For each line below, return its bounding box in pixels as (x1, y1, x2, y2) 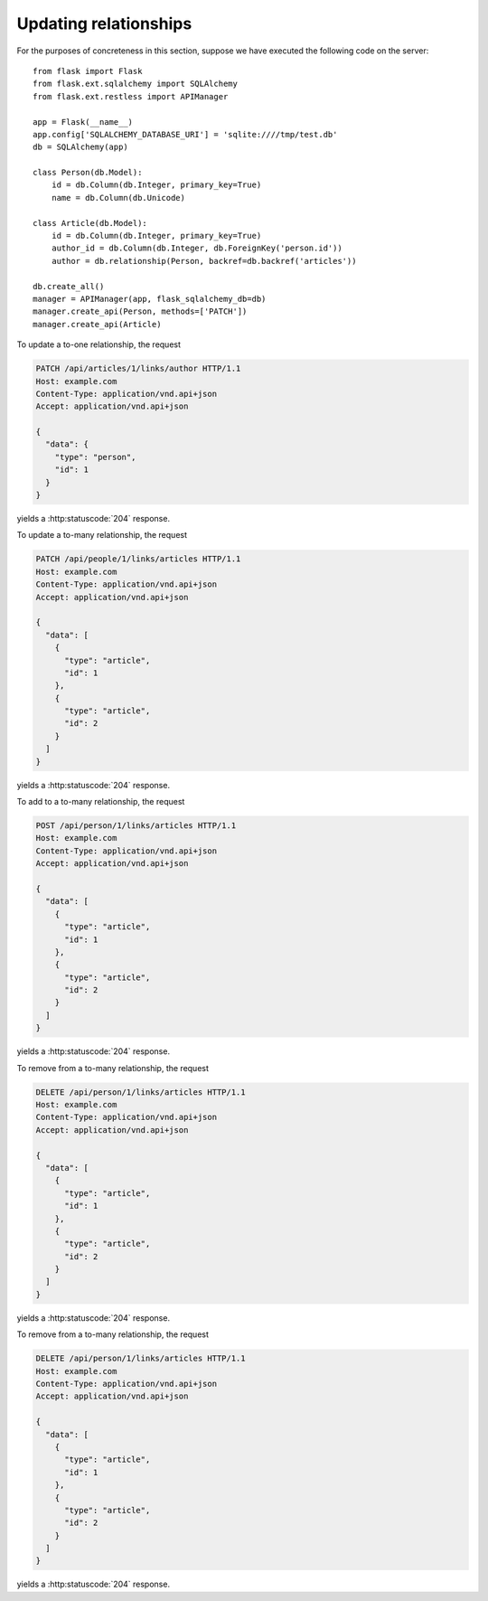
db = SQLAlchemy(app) (33, 142, 128, 153)
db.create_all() (33, 281, 105, 291)
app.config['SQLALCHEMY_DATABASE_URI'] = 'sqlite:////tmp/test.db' (33, 129, 338, 139)
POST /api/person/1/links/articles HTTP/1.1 (35, 821, 237, 831)
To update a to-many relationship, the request (16, 530, 188, 541)
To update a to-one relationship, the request (16, 339, 181, 350)
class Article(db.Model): (33, 218, 148, 228)
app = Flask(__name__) (33, 117, 134, 127)
